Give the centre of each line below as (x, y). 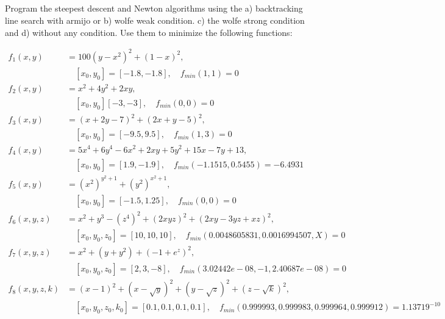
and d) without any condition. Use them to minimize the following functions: (149, 32)
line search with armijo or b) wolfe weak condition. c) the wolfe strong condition (155, 20)
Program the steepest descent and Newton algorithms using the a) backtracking (154, 8)
